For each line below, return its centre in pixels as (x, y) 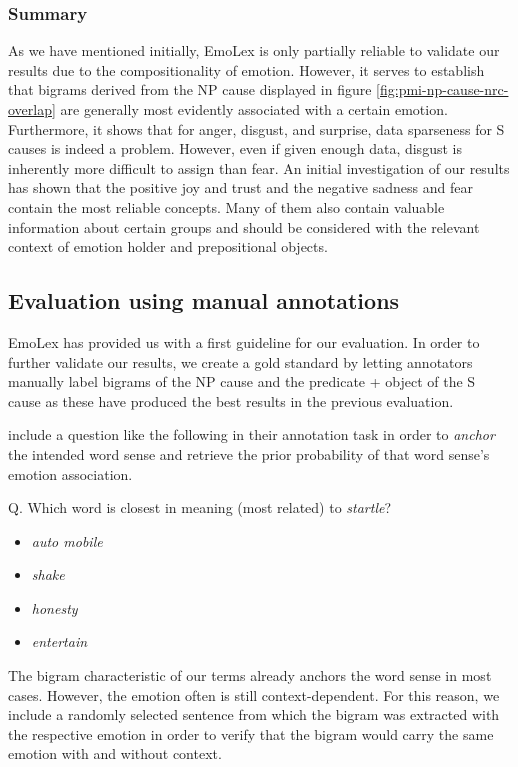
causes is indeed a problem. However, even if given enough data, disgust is (235, 148)
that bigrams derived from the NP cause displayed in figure (190, 89)
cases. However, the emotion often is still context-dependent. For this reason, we (254, 694)
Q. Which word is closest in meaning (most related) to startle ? (200, 507)
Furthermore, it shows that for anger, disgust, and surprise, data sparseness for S (256, 128)
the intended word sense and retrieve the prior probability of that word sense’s (249, 453)
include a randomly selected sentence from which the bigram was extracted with (254, 714)
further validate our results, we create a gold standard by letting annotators (240, 361)
